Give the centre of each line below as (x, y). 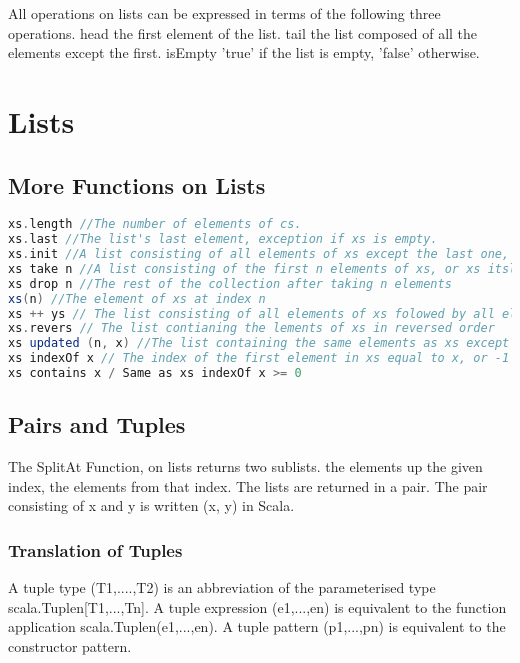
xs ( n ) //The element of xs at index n (137, 298)
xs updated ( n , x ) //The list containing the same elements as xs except (259, 343)
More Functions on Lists (137, 184)
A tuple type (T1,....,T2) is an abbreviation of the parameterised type (222, 587)
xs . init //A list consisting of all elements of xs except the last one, (259, 254)
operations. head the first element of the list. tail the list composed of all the (243, 32)
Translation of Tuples (95, 549)
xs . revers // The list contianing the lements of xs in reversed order (251, 328)
